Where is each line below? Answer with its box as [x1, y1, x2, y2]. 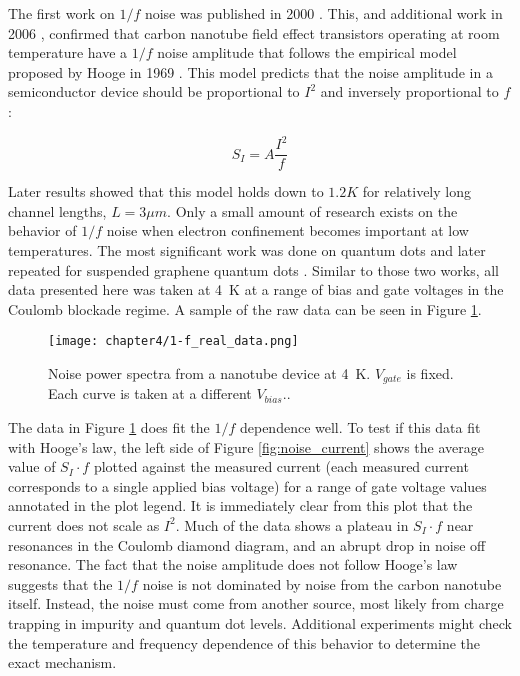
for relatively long [362, 181, 471, 202]
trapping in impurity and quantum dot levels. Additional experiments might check [8, 612, 512, 633]
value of [8, 456, 56, 477]
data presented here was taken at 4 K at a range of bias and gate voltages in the [8, 279, 504, 300]
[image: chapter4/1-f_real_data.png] [48, 334, 299, 349]
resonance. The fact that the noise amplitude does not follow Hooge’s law [8, 554, 458, 575]
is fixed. [406, 362, 454, 383]
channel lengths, [8, 200, 107, 221]
